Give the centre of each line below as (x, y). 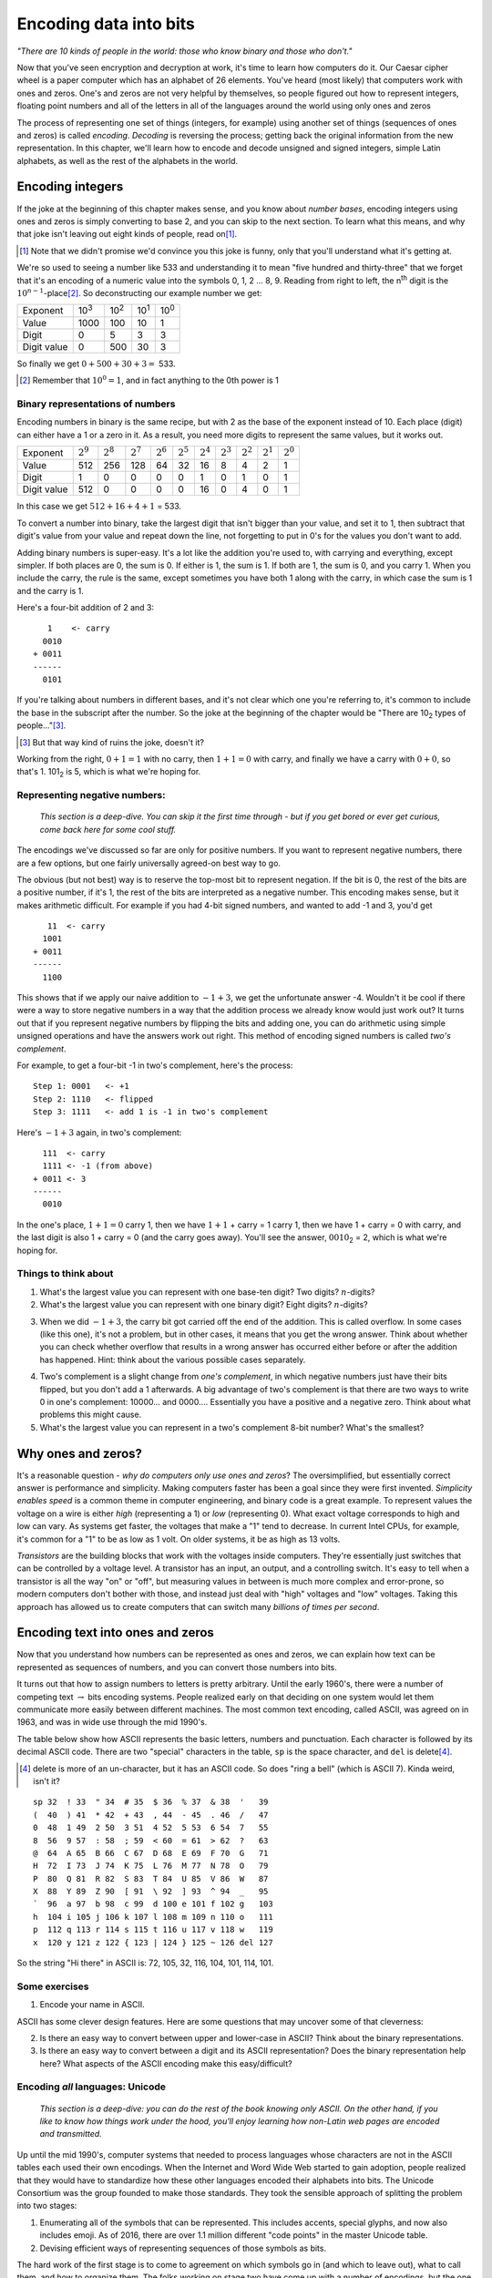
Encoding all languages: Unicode (92, 2087)
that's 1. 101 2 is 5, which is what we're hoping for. (109, 773)
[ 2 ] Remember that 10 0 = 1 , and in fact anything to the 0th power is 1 (149, 380)
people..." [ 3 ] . (41, 725)
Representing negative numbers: (91, 795)
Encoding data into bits (106, 24)
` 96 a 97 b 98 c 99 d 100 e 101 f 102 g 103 (153, 1904)
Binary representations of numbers (96, 404)
